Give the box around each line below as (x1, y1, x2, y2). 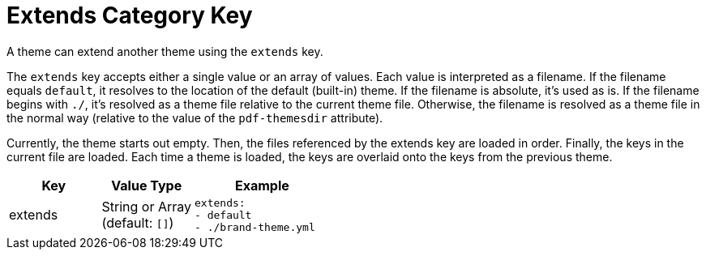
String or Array (101, 198, 192, 215)
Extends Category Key (6, 2, 253, 29)
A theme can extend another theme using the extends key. (6, 44, 323, 58)
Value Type (111, 177, 182, 194)
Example (234, 177, 289, 194)
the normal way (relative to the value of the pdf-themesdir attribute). (6, 110, 383, 125)
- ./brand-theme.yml (195, 220, 315, 233)
